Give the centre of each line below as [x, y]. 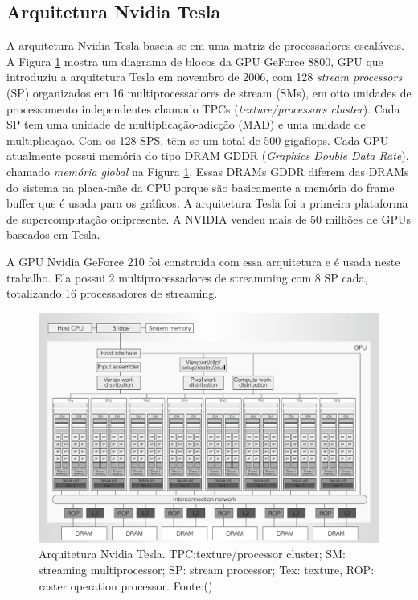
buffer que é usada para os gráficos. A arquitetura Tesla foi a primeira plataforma [207, 203]
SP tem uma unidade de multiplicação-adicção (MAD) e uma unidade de [186, 124]
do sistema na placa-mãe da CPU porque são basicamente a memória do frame [201, 187]
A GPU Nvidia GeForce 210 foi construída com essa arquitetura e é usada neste [203, 261]
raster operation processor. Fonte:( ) [126, 585]
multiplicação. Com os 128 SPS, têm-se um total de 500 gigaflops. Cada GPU [198, 140]
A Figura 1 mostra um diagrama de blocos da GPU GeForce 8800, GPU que [195, 61]
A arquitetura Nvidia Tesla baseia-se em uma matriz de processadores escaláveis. [206, 45]
